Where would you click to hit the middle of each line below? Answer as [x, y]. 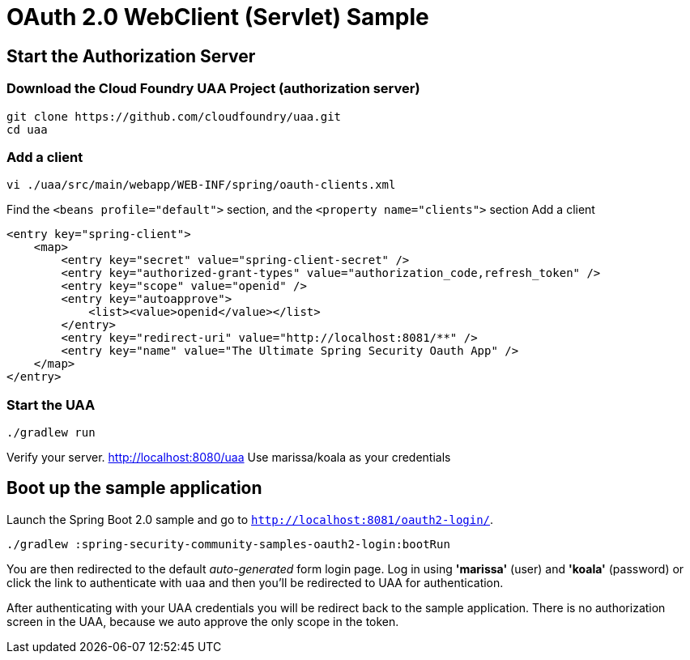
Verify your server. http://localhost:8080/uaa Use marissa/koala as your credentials [229, 458]
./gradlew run [51, 433]
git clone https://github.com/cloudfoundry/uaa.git [174, 116]
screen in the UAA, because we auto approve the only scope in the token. [203, 621]
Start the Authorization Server [131, 56]
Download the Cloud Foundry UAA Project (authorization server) [213, 89]
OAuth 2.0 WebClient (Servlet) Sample [218, 17]
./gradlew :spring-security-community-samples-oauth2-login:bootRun [228, 544]
